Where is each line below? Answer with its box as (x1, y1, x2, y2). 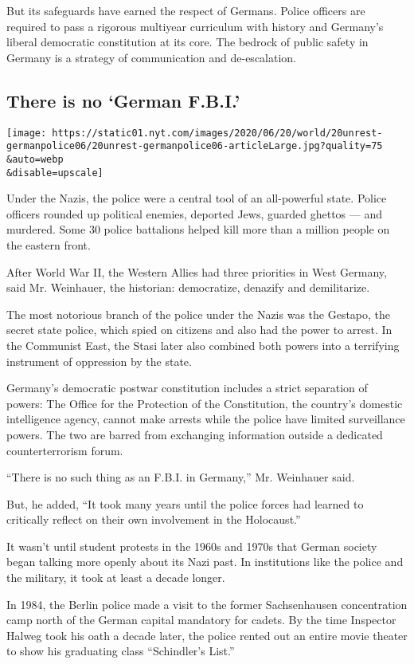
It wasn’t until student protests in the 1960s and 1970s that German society (6, 537, 377, 554)
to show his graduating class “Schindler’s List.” (6, 642, 235, 659)
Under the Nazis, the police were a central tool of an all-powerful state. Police (6, 190, 387, 206)
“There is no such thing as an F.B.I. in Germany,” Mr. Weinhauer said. (6, 469, 355, 485)
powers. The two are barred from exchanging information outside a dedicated (6, 426, 383, 442)
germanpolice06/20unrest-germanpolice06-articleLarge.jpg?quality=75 (6, 140, 383, 152)
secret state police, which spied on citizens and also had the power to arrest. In (6, 321, 393, 338)
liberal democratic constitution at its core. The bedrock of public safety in (6, 33, 369, 50)
